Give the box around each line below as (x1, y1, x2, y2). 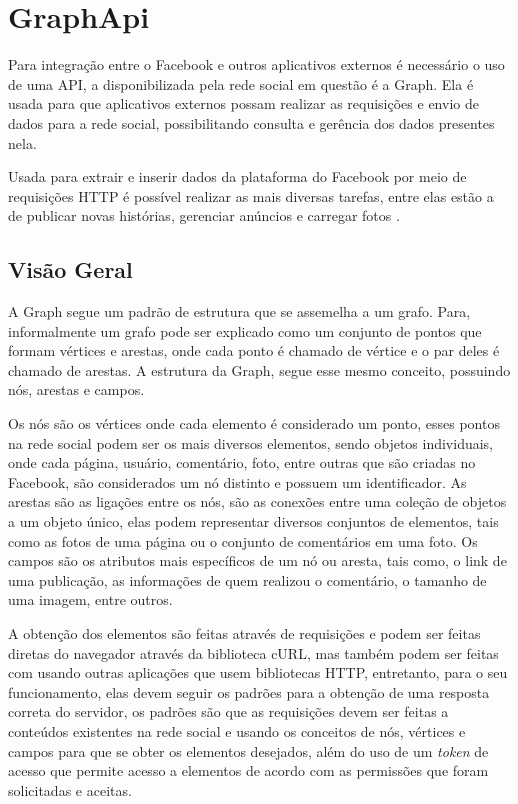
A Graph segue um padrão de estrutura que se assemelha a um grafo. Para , (8, 301, 471, 322)
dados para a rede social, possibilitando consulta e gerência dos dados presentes (8, 112, 495, 133)
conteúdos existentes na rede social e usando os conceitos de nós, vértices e (8, 720, 466, 741)
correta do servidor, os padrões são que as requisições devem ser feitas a (8, 701, 449, 722)
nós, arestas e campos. (8, 379, 145, 400)
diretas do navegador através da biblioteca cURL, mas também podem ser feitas (8, 642, 499, 663)
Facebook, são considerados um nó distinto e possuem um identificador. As (8, 471, 467, 492)
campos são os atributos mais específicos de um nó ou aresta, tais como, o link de (8, 550, 507, 571)
